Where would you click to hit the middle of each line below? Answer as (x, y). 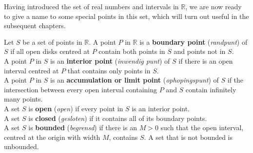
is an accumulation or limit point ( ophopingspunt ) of (134, 80)
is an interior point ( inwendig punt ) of (110, 60)
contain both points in (132, 51)
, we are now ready (214, 6)
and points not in (200, 51)
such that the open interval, (202, 127)
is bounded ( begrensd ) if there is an (83, 127)
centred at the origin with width (52, 137)
